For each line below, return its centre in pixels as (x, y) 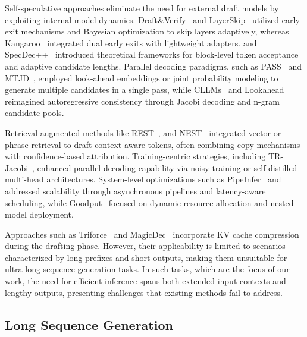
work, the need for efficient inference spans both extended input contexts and (145, 281)
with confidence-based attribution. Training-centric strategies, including (135, 156)
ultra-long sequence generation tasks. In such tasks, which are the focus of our (147, 269)
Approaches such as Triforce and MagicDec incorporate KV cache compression (152, 234)
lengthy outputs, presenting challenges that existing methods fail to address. (144, 292)
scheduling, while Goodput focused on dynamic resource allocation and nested (149, 202)
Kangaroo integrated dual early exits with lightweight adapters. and (131, 42)
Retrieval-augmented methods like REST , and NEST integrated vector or (143, 132)
